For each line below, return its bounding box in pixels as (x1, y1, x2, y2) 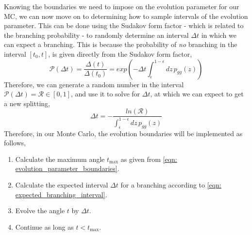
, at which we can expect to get (150, 89, 244, 99)
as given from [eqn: (120, 154, 177, 164)
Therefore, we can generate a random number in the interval (4, 79, 184, 89)
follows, (4, 138, 26, 148)
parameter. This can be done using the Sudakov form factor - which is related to (4, 20, 244, 31)
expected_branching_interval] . (15, 189, 107, 199)
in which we (201, 30, 236, 40)
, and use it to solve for (70, 89, 140, 99)
